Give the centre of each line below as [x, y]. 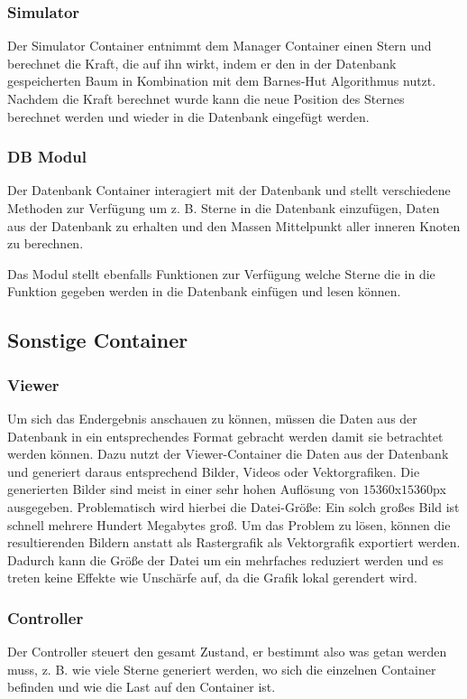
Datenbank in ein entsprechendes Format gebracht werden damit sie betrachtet [225, 436]
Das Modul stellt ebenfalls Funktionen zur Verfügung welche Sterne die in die [221, 273]
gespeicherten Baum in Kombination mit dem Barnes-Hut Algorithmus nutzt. [222, 81]
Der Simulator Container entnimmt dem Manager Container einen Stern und [220, 46]
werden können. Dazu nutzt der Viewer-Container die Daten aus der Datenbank [228, 454]
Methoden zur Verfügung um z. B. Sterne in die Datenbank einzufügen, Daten [224, 208]
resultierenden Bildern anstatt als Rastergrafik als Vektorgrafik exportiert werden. [234, 542]
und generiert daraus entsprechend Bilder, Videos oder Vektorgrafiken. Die [214, 471]
